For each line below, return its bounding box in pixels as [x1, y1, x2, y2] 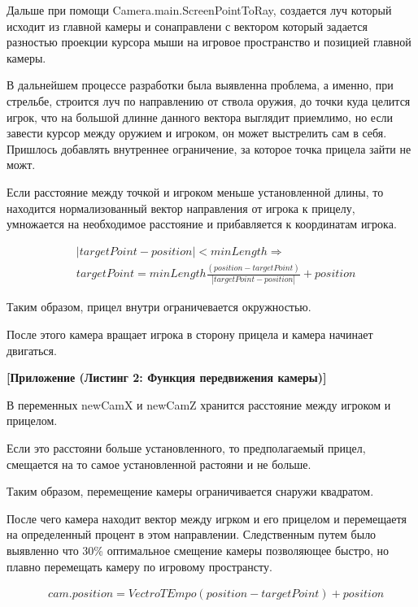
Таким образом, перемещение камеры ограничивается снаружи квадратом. [7, 483, 374, 500]
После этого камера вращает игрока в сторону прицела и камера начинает [7, 326, 373, 342]
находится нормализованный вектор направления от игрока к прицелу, [7, 199, 355, 216]
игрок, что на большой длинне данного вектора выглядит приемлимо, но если [7, 108, 394, 125]
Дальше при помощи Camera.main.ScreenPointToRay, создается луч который [7, 2, 392, 18]
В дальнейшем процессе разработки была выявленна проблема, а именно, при [7, 76, 394, 93]
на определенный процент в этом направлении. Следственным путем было [7, 526, 377, 543]
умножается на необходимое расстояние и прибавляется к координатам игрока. [7, 215, 397, 232]
